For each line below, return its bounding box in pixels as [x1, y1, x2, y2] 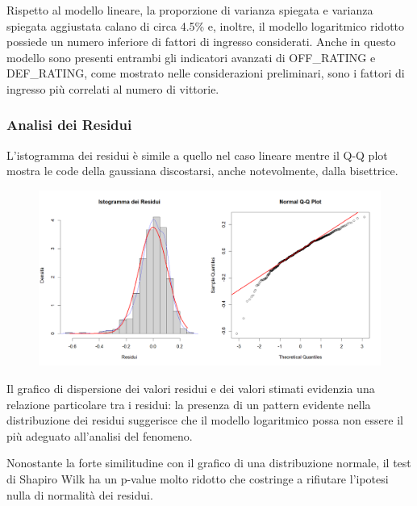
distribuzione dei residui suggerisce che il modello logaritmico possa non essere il [6, 412, 403, 429]
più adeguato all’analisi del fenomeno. [6, 427, 193, 444]
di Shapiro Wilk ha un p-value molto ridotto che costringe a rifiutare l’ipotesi [6, 470, 389, 487]
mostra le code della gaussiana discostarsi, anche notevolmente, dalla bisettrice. [6, 162, 398, 179]
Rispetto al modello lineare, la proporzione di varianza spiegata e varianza [6, 2, 373, 18]
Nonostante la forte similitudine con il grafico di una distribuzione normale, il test [6, 454, 411, 471]
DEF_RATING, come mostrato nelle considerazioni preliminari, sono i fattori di [6, 65, 405, 82]
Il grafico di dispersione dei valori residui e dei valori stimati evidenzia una [6, 379, 375, 396]
